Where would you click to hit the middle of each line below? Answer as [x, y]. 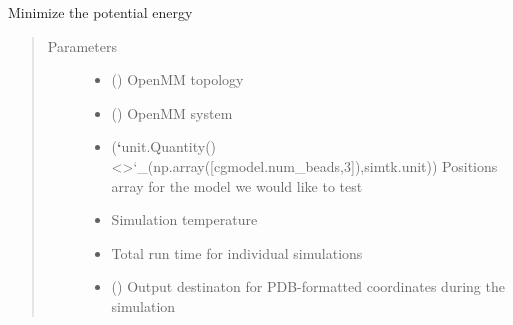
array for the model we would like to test [237, 185]
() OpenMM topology [177, 79]
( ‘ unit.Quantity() [164, 146]
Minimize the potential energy [100, 12]
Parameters [82, 45]
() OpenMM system [172, 112]
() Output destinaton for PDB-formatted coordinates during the [308, 286]
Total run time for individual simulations [237, 252]
